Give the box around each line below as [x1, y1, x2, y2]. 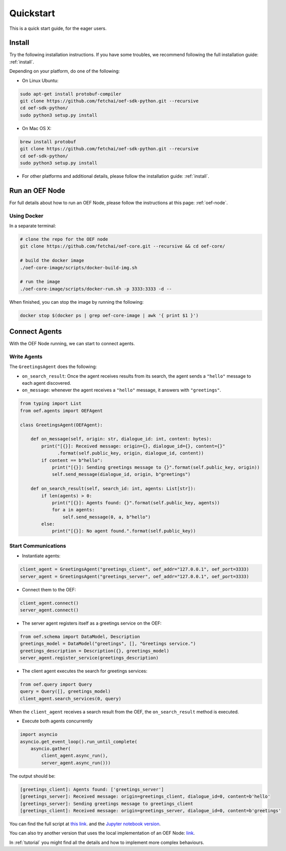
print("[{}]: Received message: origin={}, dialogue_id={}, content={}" [41, 443, 225, 449]
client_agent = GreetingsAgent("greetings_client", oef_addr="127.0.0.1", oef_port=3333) [20, 566, 250, 572]
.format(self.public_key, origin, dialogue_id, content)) [57, 451, 204, 456]
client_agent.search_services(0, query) [20, 696, 121, 701]
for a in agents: [52, 507, 95, 513]
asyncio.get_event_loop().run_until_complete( [20, 739, 137, 744]
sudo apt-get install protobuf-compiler [20, 91, 121, 97]
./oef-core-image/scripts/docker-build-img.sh [20, 265, 137, 270]
